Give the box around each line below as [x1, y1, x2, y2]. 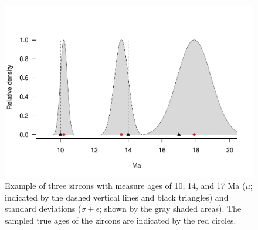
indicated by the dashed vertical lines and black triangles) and [5, 191, 229, 203]
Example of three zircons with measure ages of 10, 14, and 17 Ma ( [5, 179, 246, 192]
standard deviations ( [5, 202, 82, 215]
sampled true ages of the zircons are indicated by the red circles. [5, 214, 236, 226]
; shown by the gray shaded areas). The [99, 202, 242, 215]
